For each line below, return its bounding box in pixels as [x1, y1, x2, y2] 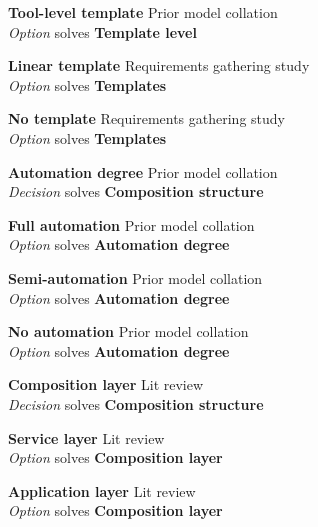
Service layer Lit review [8, 427, 165, 448]
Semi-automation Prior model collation [8, 267, 263, 288]
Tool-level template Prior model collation [8, 2, 278, 22]
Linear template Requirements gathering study [8, 55, 310, 76]
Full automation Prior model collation [8, 214, 255, 235]
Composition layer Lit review [8, 374, 204, 395]
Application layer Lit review [8, 480, 196, 501]
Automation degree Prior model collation [8, 161, 278, 182]
